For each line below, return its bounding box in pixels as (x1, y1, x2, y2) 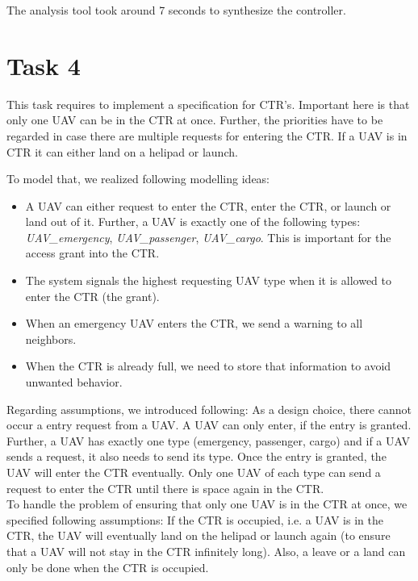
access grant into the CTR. (25, 245, 160, 261)
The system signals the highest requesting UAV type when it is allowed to (25, 272, 391, 289)
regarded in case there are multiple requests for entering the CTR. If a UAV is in (6, 127, 408, 144)
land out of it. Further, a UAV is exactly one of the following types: (25, 213, 361, 230)
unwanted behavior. (25, 374, 123, 391)
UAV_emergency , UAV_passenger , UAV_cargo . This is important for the (25, 228, 391, 245)
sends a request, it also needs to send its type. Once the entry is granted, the (6, 448, 387, 465)
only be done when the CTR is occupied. (6, 558, 209, 575)
